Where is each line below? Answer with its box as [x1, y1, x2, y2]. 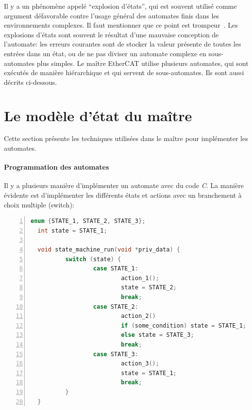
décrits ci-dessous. [4, 77, 57, 87]
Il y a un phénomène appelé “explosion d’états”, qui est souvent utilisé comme [4, 1, 237, 11]
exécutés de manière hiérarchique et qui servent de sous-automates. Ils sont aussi [4, 67, 244, 78]
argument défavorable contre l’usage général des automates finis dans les [4, 10, 219, 20]
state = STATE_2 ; [121, 284, 177, 291]
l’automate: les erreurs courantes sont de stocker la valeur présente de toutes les [4, 39, 241, 49]
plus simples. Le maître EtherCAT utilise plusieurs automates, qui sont [36, 58, 249, 68]
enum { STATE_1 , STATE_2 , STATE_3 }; [31, 218, 146, 225]
